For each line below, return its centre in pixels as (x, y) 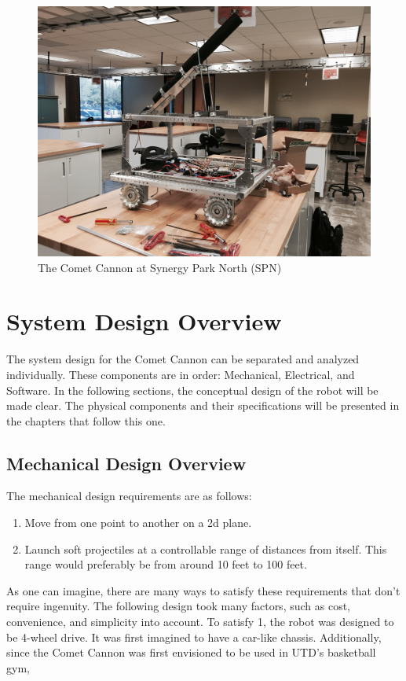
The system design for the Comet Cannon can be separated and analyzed (183, 359)
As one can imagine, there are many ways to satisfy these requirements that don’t (203, 590)
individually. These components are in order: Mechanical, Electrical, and (181, 374)
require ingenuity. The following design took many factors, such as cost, (179, 606)
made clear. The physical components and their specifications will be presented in (203, 405)
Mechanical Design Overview (126, 463)
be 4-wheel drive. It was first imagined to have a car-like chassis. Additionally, (194, 637)
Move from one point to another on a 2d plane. (138, 523)
